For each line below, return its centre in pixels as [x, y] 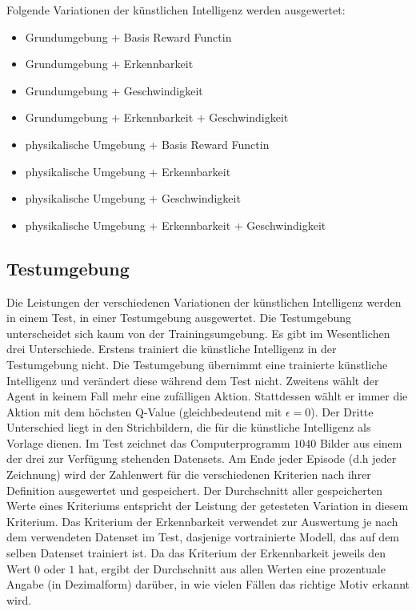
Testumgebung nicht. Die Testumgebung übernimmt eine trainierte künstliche [197, 364]
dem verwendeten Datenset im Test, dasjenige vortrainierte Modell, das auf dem [203, 537]
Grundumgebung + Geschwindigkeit [114, 90]
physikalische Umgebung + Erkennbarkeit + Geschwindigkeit [176, 225]
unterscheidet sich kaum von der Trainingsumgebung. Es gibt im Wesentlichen [198, 333]
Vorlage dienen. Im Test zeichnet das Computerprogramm [148, 442]
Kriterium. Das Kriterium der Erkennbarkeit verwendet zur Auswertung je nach [202, 521]
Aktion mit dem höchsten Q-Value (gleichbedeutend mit [144, 411]
